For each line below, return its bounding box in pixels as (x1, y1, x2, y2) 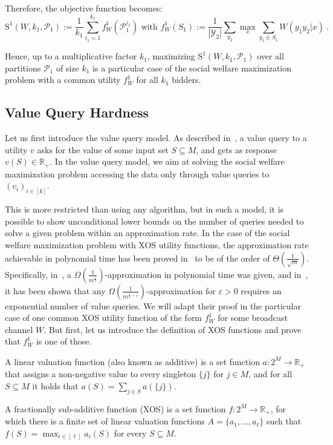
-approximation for (146, 284, 216, 297)
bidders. (172, 73, 201, 86)
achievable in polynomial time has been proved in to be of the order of (5, 251, 270, 264)
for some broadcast (218, 311, 288, 324)
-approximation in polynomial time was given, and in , (105, 268, 308, 280)
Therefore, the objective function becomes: (5, 2, 163, 14)
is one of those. (36, 335, 92, 348)
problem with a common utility (5, 73, 121, 86)
